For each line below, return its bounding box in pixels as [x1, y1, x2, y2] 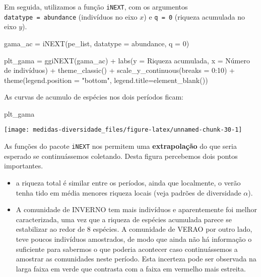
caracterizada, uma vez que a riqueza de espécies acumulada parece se [16, 214, 232, 224]
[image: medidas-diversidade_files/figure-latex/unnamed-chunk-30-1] [4, 126, 242, 134]
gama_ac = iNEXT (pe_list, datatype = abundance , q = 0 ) [4, 38, 189, 48]
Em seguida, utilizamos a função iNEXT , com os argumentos [4, 2, 188, 12]
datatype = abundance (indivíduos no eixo [4, 11, 138, 22]
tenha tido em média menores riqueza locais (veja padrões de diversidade [16, 187, 241, 198]
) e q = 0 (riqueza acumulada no [144, 11, 245, 22]
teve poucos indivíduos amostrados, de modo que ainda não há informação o [16, 233, 252, 244]
